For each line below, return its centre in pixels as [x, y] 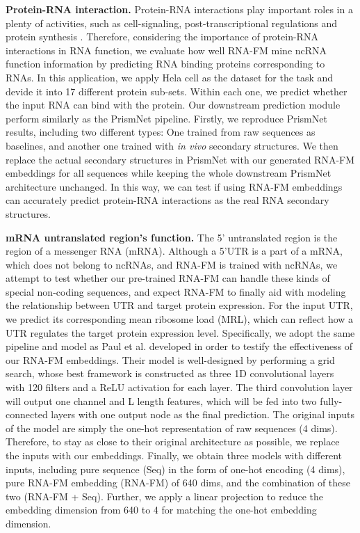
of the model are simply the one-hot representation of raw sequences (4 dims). [172, 428]
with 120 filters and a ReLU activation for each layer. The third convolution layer [179, 387]
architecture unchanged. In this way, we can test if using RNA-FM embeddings [174, 186]
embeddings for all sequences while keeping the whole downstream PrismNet [169, 173]
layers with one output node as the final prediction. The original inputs [203, 414]
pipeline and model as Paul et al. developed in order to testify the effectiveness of [179, 346]
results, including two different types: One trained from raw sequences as [161, 132]
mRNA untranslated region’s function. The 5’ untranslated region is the [172, 237]
